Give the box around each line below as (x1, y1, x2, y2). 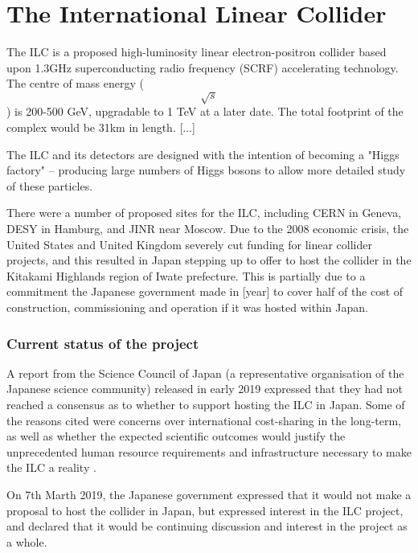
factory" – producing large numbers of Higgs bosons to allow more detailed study (6, 162, 406, 178)
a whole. (6, 533, 47, 550)
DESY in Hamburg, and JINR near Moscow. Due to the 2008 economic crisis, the (6, 220, 409, 237)
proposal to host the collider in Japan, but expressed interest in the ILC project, (6, 502, 404, 518)
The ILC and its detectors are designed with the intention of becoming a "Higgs (6, 145, 400, 162)
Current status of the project (6, 333, 199, 353)
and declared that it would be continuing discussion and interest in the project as (6, 518, 408, 535)
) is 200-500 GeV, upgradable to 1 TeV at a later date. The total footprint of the (6, 103, 404, 120)
